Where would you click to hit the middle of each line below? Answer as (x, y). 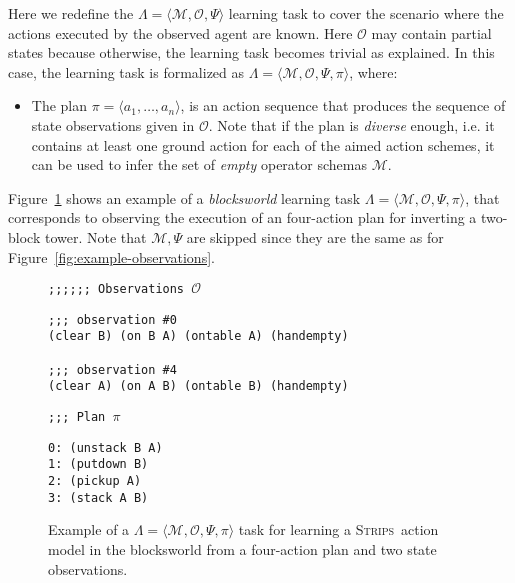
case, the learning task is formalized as (126, 71)
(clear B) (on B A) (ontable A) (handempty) (198, 336)
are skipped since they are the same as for (315, 236)
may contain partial (431, 32)
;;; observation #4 (112, 369)
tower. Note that (95, 236)
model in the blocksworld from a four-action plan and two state (242, 548)
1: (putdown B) (98, 464)
